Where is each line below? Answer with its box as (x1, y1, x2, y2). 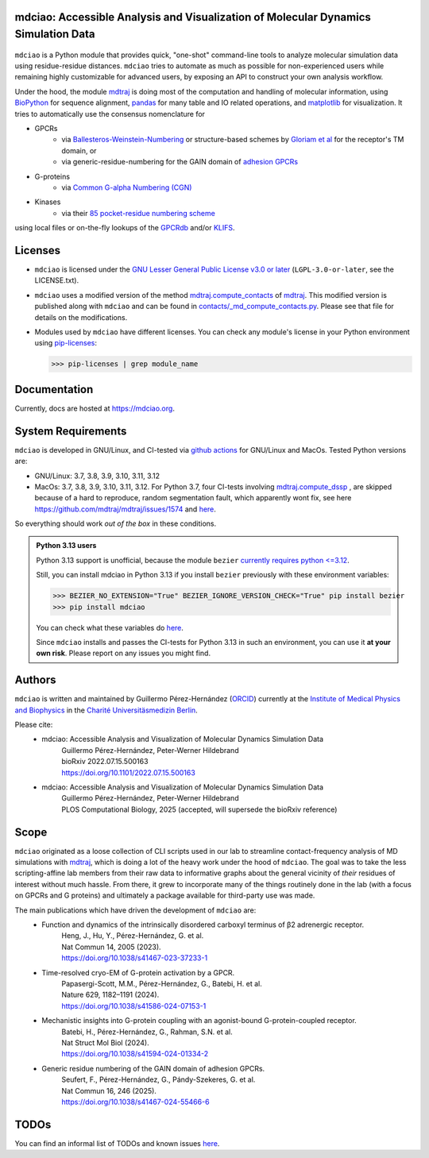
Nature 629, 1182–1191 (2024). (61, 990, 160, 1000)
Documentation (14, 382, 94, 396)
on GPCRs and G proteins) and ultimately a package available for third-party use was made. (14, 890, 315, 901)
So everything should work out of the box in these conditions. (14, 519, 217, 528)
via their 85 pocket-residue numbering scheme (61, 208, 216, 218)
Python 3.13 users (36, 541, 97, 550)
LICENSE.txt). (34, 276, 79, 285)
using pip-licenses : (34, 338, 98, 348)
